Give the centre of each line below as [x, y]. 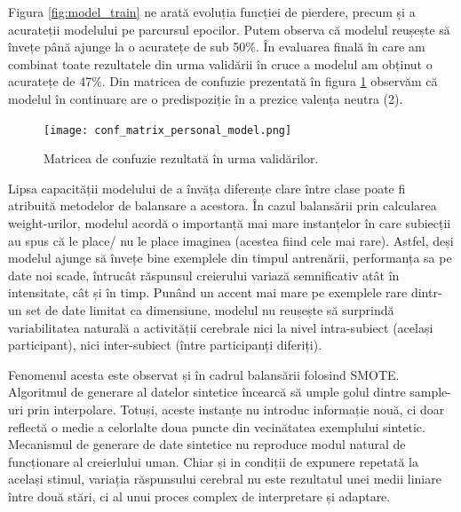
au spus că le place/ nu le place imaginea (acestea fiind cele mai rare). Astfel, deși [231, 240]
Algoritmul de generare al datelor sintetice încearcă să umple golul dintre [207, 392]
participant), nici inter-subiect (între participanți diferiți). [165, 345]
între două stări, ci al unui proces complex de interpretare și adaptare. [199, 496]
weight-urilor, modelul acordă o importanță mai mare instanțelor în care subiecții [230, 223]
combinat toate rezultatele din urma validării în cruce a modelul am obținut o [220, 63]
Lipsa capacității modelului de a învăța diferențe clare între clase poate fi [207, 188]
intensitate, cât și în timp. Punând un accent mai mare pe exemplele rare [208, 292]
